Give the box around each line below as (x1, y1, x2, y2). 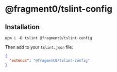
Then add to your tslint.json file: (5, 44, 73, 50)
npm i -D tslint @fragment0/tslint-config (5, 36, 92, 40)
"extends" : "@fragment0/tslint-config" (9, 58, 90, 63)
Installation (5, 23, 40, 31)
